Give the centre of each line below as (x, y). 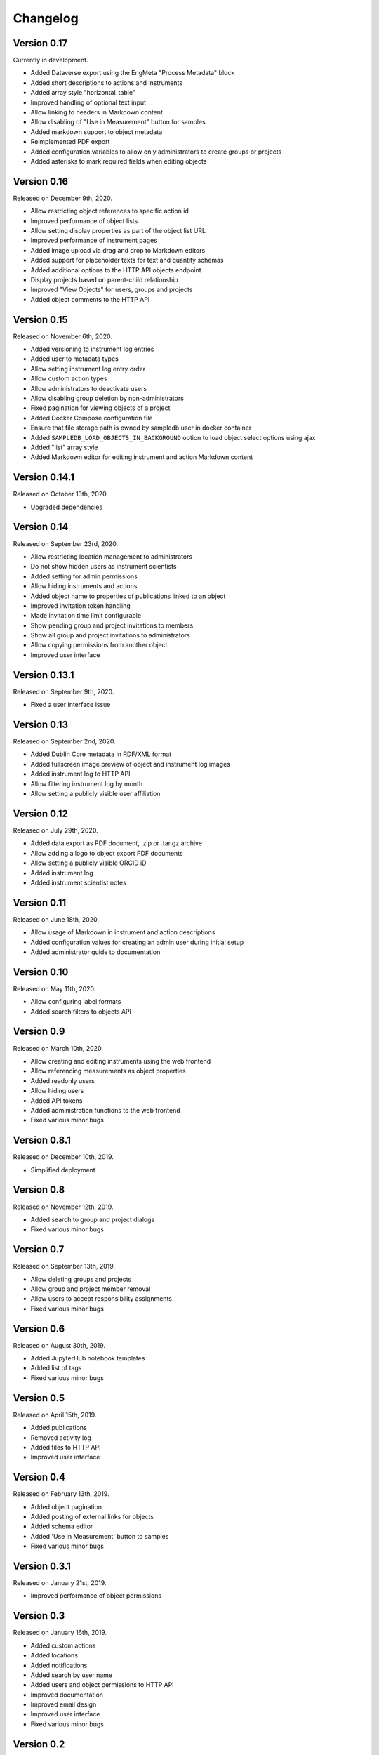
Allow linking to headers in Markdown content (97, 112)
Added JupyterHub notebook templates (88, 1358)
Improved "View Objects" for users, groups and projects (112, 290)
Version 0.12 (40, 813)
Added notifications (59, 1665)
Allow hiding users (57, 1091)
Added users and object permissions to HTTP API (102, 1685)
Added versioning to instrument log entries (92, 349)
